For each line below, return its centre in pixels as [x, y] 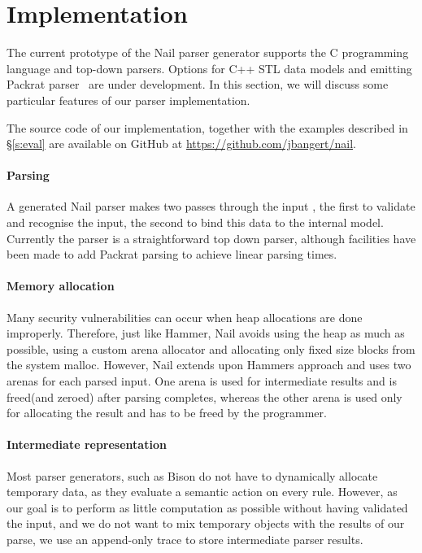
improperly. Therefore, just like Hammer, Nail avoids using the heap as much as [206, 333]
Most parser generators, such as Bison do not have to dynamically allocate [192, 475]
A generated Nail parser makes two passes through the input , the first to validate [211, 206]
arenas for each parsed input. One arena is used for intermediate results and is [202, 381]
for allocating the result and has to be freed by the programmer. [167, 413]
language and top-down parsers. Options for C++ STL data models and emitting [209, 68]
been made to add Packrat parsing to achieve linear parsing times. [172, 254]
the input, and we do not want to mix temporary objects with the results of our [206, 523]
